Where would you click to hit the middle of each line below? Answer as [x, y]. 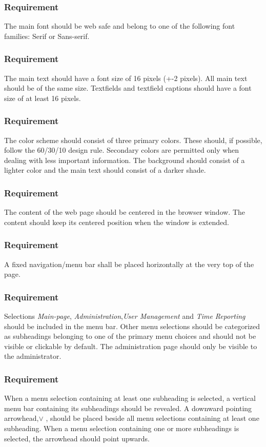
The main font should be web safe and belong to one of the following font [120, 26]
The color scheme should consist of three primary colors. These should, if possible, [133, 140]
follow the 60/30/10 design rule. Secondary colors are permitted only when [122, 150]
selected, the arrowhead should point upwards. [77, 438]
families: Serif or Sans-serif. [47, 36]
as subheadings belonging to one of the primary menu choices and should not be [130, 336]
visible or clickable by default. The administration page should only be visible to [131, 346]
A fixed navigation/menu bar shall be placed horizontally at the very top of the [129, 264]
